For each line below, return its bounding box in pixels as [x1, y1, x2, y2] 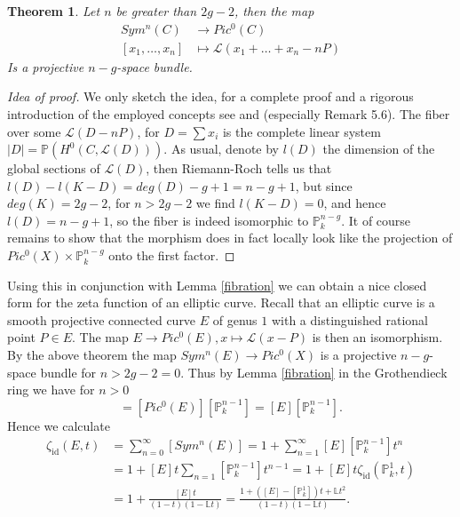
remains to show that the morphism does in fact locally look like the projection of [7, 228, 453, 247]
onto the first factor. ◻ [108, 246, 235, 265]
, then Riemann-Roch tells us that [146, 159, 332, 178]
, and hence [323, 194, 386, 212]
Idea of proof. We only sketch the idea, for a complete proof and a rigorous [7, 87, 414, 106]
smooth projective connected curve [7, 310, 196, 329]
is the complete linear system [222, 122, 381, 140]
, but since [295, 176, 353, 195]
